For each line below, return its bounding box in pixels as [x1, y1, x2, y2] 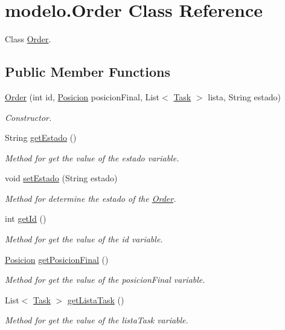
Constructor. [5, 111, 52, 123]
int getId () [5, 212, 46, 225]
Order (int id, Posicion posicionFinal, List [5, 90, 160, 103]
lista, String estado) [208, 90, 281, 103]
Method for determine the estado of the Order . [5, 192, 176, 204]
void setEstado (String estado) [5, 172, 118, 184]
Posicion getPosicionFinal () [5, 253, 109, 265]
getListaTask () [67, 293, 124, 306]
